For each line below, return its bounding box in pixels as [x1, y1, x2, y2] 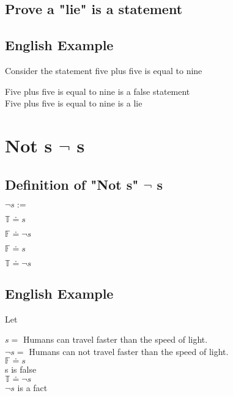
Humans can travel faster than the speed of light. [23, 333, 208, 346]
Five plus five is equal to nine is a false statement [5, 84, 190, 97]
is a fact [17, 381, 48, 394]
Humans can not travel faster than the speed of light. [29, 345, 229, 357]
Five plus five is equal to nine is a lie [5, 97, 142, 110]
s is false [5, 363, 37, 376]
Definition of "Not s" [5, 174, 139, 193]
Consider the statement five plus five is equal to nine [5, 64, 202, 77]
